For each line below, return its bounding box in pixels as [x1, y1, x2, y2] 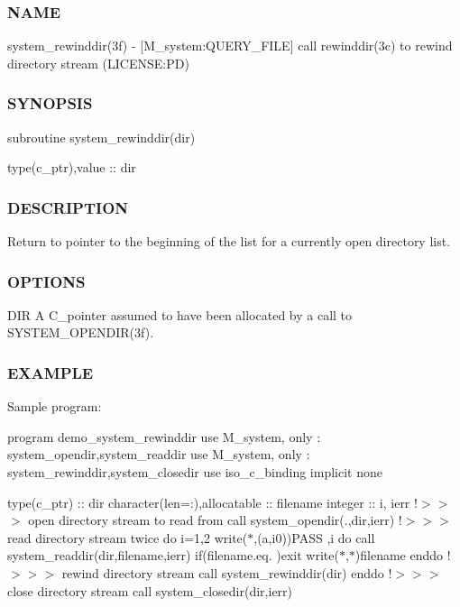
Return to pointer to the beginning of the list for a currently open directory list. [7, 232, 451, 251]
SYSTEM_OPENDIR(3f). [7, 323, 154, 342]
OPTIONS [7, 270, 86, 292]
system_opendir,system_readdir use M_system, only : [7, 445, 310, 464]
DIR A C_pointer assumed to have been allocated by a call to [7, 305, 353, 324]
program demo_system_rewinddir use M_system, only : [7, 427, 321, 446]
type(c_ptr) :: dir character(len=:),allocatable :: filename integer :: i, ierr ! [7, 492, 418, 511]
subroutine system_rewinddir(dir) [7, 127, 196, 146]
